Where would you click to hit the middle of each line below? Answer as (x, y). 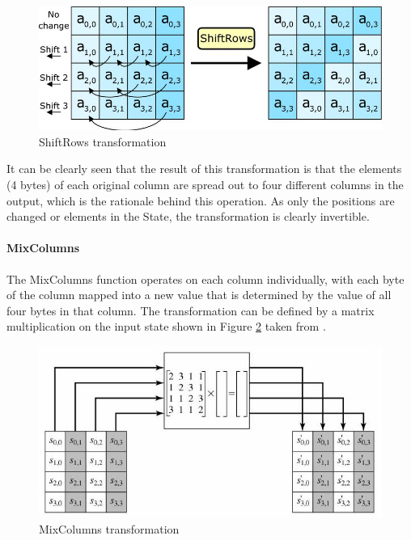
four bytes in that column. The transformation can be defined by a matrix (191, 310)
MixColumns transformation (109, 528)
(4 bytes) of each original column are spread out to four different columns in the (205, 184)
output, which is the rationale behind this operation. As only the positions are (201, 200)
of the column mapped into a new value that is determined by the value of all (199, 295)
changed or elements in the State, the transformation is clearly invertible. (188, 216)
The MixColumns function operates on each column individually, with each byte (205, 278)
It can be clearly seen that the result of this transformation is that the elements (204, 169)
